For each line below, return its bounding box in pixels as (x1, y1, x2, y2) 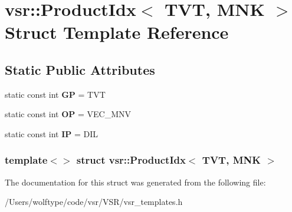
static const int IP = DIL (5, 127, 99, 140)
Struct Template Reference (5, 20, 229, 44)
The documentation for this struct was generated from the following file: (5, 175, 266, 188)
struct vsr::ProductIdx (76, 153, 186, 167)
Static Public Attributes (5, 60, 155, 78)
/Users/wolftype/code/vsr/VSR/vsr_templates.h (5, 196, 183, 208)
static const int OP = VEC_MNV (5, 108, 132, 120)
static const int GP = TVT (5, 88, 106, 100)
